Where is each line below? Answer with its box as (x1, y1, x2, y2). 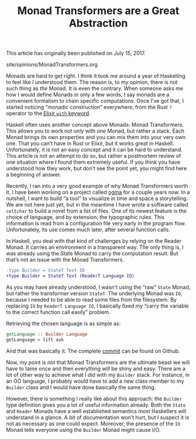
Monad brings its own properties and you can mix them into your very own (6, 134, 186, 141)
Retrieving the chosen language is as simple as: (6, 320, 121, 327)
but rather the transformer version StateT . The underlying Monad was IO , (6, 289, 183, 297)
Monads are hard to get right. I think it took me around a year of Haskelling (6, 72, 185, 80)
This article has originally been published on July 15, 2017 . (6, 50, 146, 57)
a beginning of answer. (6, 171, 61, 178)
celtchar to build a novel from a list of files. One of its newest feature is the (6, 207, 187, 215)
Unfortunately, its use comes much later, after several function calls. (6, 226, 171, 233)
